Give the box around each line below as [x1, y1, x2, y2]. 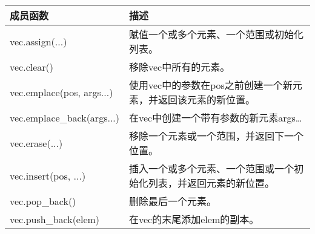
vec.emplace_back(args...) [10, 110, 120, 125]
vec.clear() [10, 59, 54, 74]
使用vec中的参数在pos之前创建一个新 [129, 78, 293, 92]
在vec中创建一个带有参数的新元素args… [129, 111, 302, 125]
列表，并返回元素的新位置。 [148, 176, 275, 190]
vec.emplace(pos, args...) [10, 85, 113, 99]
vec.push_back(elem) [10, 212, 100, 226]
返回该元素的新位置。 [158, 93, 256, 106]
